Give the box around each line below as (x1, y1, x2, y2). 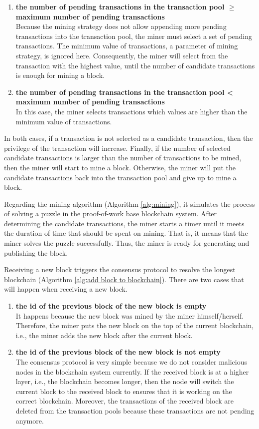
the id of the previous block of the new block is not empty (15, 347, 221, 357)
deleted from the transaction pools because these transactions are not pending (15, 405, 255, 416)
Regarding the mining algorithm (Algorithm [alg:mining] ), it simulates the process (4, 198, 255, 209)
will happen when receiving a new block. (4, 284, 128, 294)
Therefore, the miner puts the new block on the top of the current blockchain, (15, 320, 254, 331)
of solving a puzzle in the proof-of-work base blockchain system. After (4, 208, 217, 219)
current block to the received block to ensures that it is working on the (15, 386, 232, 396)
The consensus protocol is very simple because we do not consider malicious (15, 357, 248, 367)
